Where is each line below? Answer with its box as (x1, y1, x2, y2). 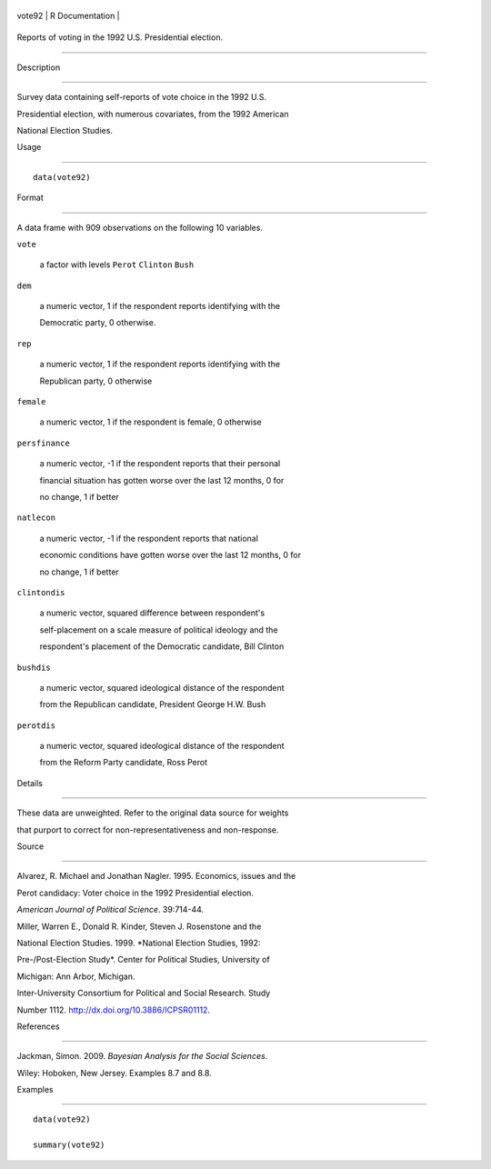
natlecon (16, 513, 56, 523)
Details (16, 777, 43, 788)
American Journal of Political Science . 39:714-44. (16, 904, 205, 915)
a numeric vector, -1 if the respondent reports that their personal (39, 458, 281, 469)
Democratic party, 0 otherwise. (39, 317, 156, 328)
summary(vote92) (33, 1140, 105, 1150)
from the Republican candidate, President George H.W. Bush (39, 699, 266, 710)
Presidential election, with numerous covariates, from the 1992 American (16, 108, 289, 119)
